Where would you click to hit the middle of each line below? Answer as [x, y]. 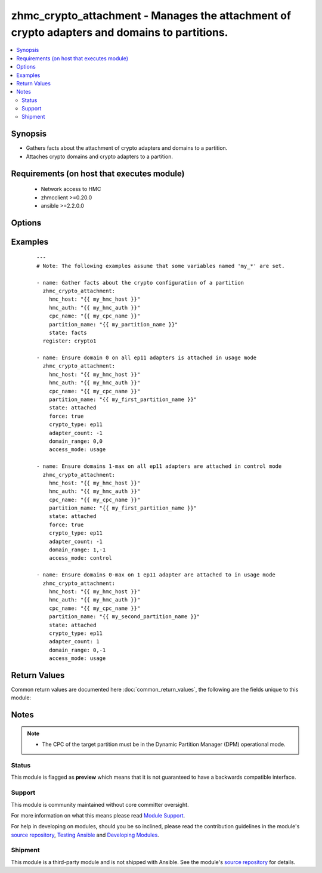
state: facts [68, 332]
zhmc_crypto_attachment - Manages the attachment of [151, 16]
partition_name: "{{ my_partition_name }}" [113, 324]
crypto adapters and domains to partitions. [120, 32]
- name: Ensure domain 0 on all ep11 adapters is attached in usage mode [147, 358]
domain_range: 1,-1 [77, 550]
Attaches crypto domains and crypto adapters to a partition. [99, 156]
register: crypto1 [69, 341]
